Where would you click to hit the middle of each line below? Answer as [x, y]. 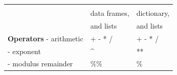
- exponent [24, 51]
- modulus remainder [40, 64]
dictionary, [153, 13]
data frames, [110, 13]
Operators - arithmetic [46, 38]
